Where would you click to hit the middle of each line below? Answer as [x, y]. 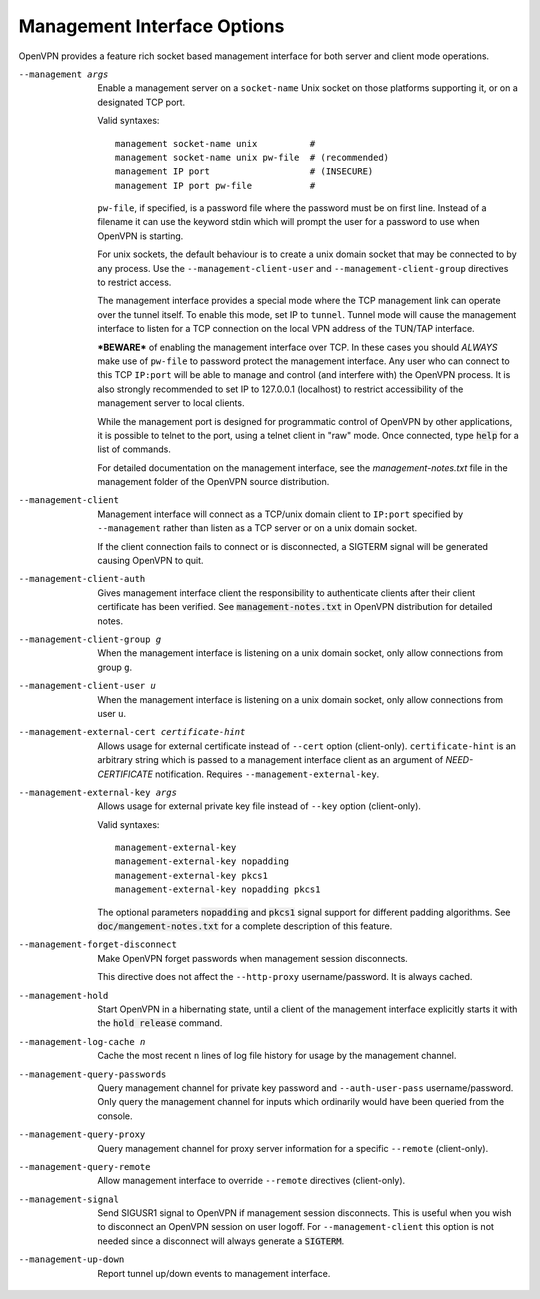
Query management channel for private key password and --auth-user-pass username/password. [305, 1087]
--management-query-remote [84, 1166]
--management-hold [63, 995]
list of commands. [134, 449]
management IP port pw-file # [215, 185]
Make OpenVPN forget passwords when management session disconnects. [253, 958]
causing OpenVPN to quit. [150, 561]
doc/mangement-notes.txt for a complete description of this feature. [245, 926]
